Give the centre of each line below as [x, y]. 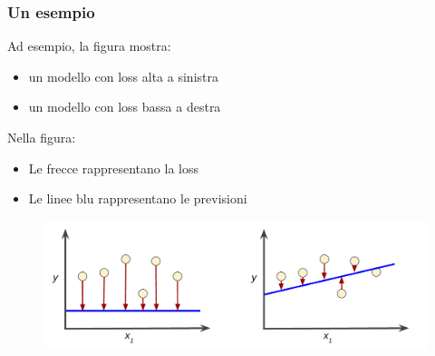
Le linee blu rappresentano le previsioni [138, 198]
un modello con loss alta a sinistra [123, 76]
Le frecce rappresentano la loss [113, 168]
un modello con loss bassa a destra [125, 107]
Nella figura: [42, 137]
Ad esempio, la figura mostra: [89, 46]
